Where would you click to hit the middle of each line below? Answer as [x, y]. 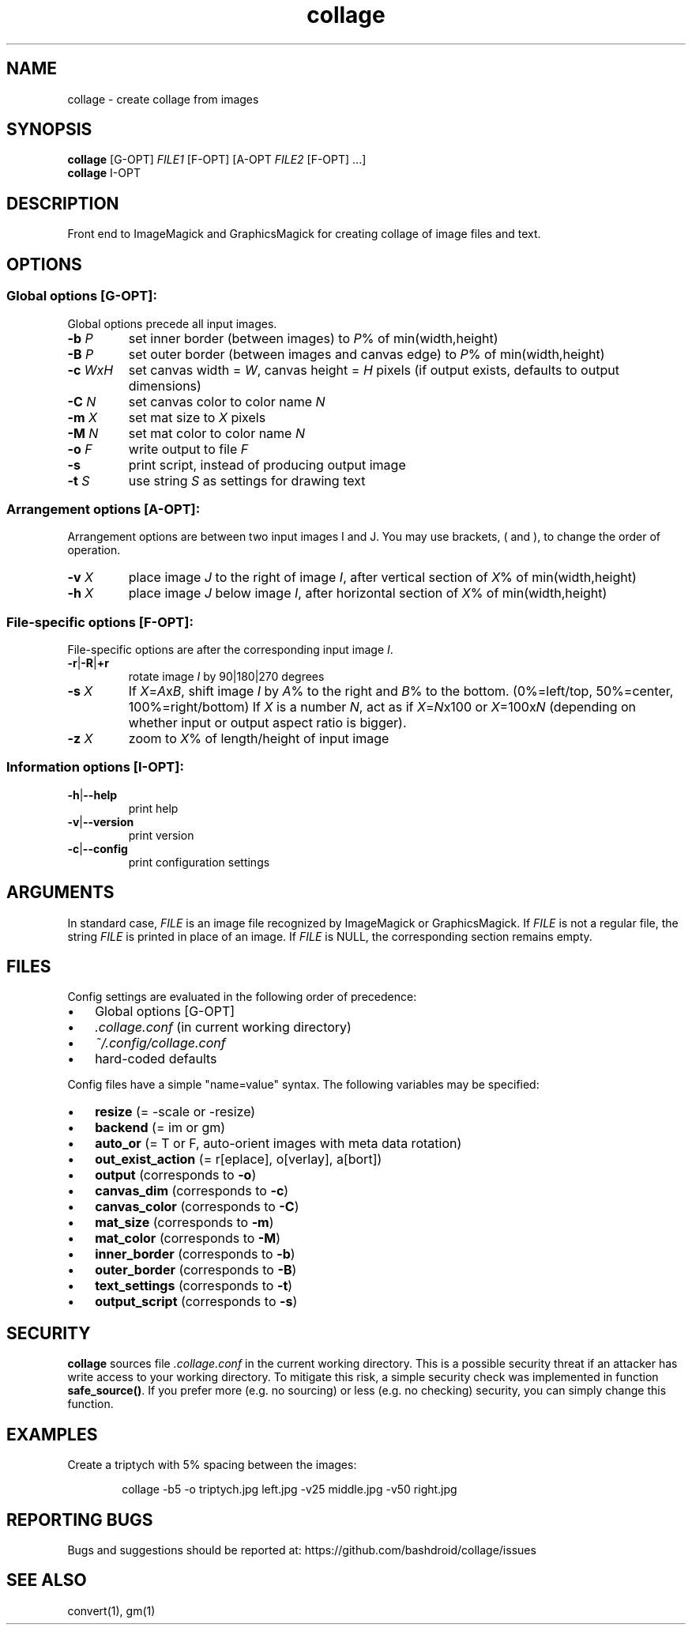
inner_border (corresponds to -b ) [195, 1254]
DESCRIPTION [63, 203]
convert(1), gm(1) [111, 1610]
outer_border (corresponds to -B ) [196, 1270]
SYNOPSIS [49, 130]
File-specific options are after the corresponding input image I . [230, 649]
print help [153, 808]
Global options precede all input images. [172, 323]
